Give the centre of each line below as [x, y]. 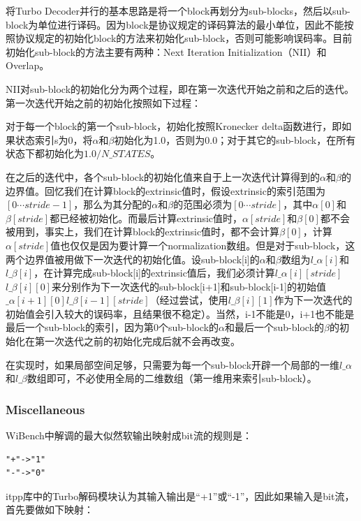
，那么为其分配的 [113, 204]
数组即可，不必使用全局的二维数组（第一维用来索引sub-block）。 [172, 378]
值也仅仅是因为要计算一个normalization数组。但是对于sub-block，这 [203, 245]
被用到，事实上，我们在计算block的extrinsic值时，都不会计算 [143, 232]
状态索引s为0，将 [54, 139]
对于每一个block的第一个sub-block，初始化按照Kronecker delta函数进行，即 [174, 126]
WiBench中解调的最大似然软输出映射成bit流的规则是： [129, 435]
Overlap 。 [28, 65]
